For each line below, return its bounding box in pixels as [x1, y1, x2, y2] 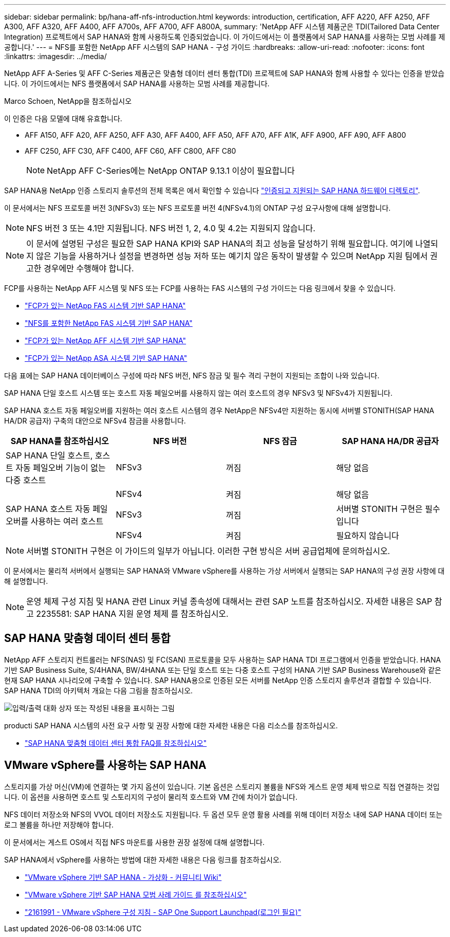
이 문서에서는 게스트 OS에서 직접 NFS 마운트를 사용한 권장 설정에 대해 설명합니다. [4, 837, 265, 847]
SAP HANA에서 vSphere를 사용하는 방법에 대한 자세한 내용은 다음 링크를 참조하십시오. [4, 855, 282, 864]
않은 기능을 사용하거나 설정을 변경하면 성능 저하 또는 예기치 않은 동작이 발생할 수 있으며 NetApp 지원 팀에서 [36, 251, 428, 261]
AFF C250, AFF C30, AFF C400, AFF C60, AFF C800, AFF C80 [25, 146, 236, 155]
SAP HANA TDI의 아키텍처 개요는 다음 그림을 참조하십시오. [4, 686, 193, 695]
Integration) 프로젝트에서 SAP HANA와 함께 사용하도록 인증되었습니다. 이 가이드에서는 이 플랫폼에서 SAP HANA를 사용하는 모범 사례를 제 [4, 32, 445, 41]
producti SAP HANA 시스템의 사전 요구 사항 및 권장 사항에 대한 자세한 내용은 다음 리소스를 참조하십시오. [4, 721, 338, 730]
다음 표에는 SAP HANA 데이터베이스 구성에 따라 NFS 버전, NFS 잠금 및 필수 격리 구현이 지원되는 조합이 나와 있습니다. [4, 371, 380, 380]
